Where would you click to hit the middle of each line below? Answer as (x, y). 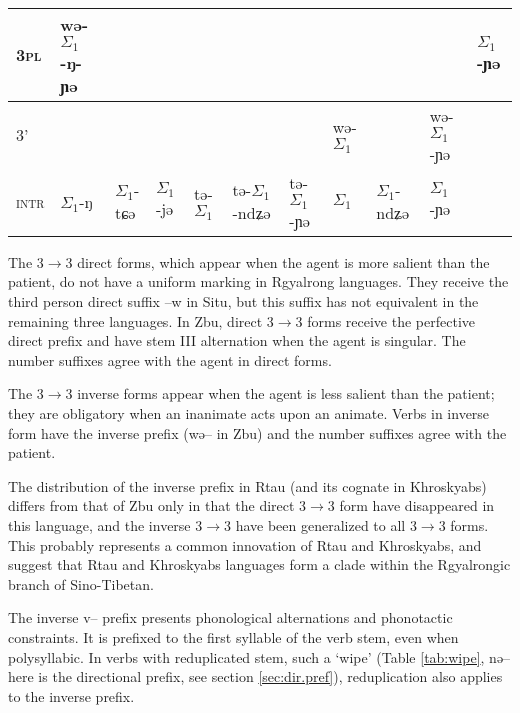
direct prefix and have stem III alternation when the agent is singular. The (237, 340)
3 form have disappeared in (411, 505)
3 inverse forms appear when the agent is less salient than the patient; (280, 393)
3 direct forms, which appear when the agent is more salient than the (277, 261)
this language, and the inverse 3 (105, 524)
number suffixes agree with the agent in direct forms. (170, 359)
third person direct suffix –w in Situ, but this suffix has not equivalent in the (243, 301)
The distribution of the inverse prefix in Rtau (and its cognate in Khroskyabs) (247, 485)
